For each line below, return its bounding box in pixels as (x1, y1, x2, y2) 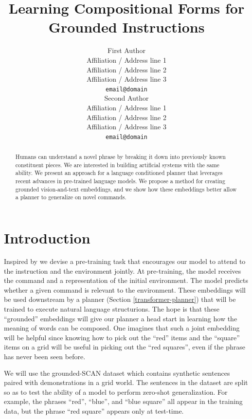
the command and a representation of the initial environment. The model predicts (4, 275, 248, 285)
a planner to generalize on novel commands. (15, 193, 126, 201)
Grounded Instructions (48, 17, 205, 37)
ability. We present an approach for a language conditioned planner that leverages (15, 169, 223, 177)
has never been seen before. (4, 351, 86, 361)
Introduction (4, 228, 90, 248)
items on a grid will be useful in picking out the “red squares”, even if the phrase (4, 342, 245, 352)
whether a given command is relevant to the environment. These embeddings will (4, 284, 246, 295)
